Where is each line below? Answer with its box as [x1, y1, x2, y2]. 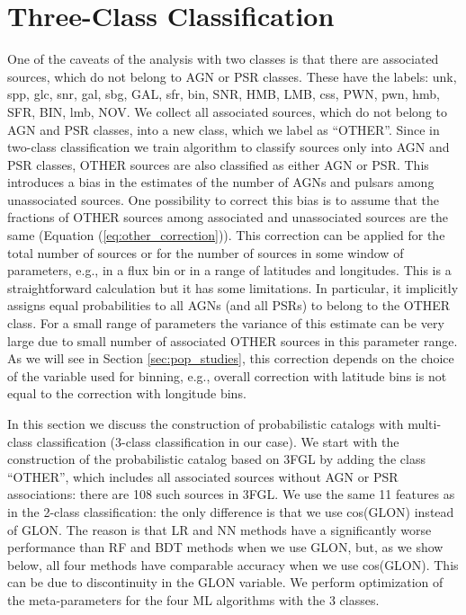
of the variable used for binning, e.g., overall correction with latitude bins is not [7, 366, 447, 385]
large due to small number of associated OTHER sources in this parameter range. [7, 331, 458, 350]
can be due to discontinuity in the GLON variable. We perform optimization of [7, 573, 444, 592]
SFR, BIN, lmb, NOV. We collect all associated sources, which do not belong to [7, 102, 447, 120]
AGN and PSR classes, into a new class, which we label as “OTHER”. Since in [7, 120, 440, 138]
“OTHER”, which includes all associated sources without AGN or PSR [7, 467, 399, 486]
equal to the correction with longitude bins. [7, 384, 246, 403]
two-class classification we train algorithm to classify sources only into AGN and [7, 138, 450, 156]
